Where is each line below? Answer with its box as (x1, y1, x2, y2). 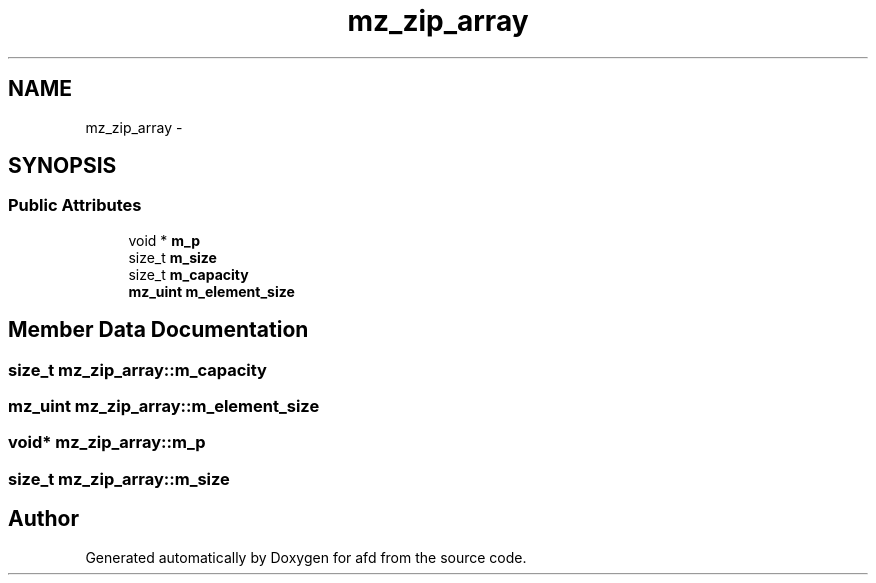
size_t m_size (128, 248, 217, 266)
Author (8, 506, 79, 532)
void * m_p (128, 231, 200, 249)
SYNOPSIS (8, 153, 117, 179)
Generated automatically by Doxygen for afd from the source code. (85, 548, 527, 566)
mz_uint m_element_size (128, 282, 295, 300)
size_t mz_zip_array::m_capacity (8, 359, 267, 380)
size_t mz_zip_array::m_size (8, 468, 230, 489)
